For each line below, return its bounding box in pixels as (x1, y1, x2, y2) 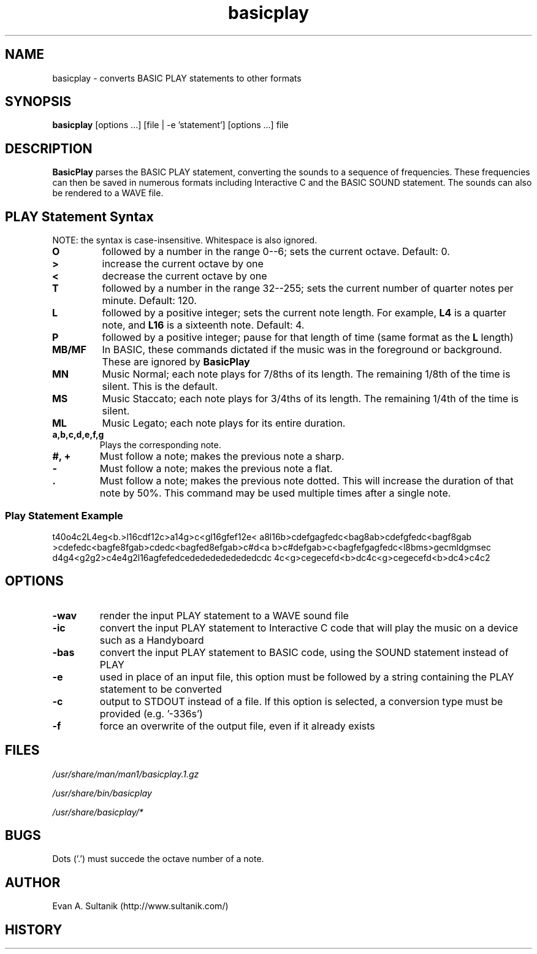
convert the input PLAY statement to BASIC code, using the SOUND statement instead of (99, 646, 509, 658)
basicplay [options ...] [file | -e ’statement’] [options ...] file (52, 120, 289, 131)
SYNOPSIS (5, 94, 72, 110)
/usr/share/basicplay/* (52, 806, 143, 817)
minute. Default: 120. (102, 294, 197, 307)
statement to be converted (99, 682, 222, 695)
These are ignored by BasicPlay (102, 356, 250, 368)
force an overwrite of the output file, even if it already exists (99, 719, 375, 732)
